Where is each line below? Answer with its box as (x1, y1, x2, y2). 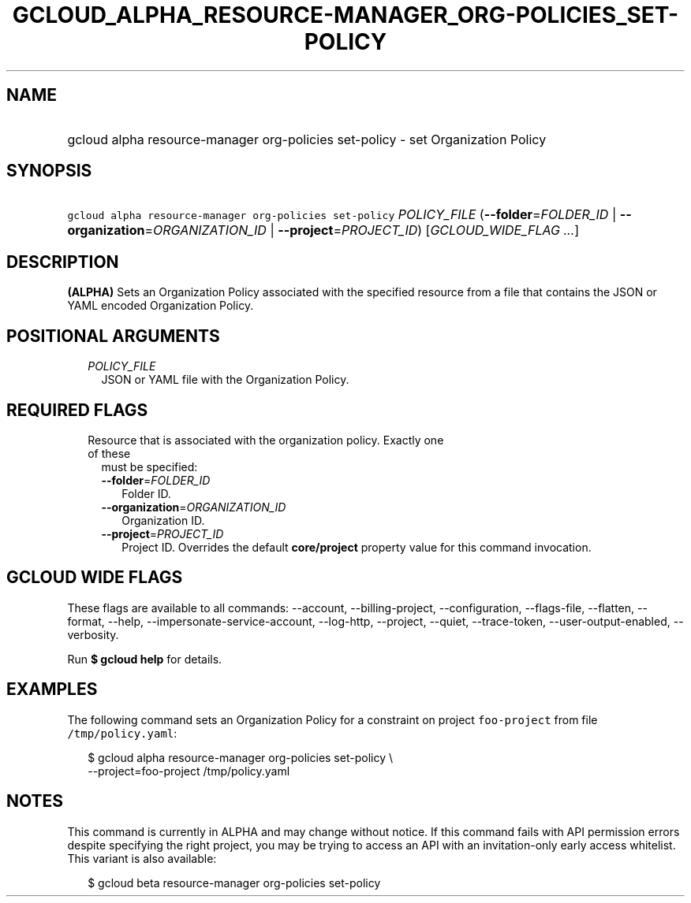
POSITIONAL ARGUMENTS (6, 325, 220, 346)
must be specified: (101, 459, 198, 474)
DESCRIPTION (6, 251, 119, 272)
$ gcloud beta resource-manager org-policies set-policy (88, 875, 381, 890)
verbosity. (67, 627, 119, 641)
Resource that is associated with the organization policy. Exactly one (88, 433, 444, 447)
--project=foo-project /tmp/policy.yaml (88, 764, 290, 778)
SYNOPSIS (6, 161, 92, 181)
